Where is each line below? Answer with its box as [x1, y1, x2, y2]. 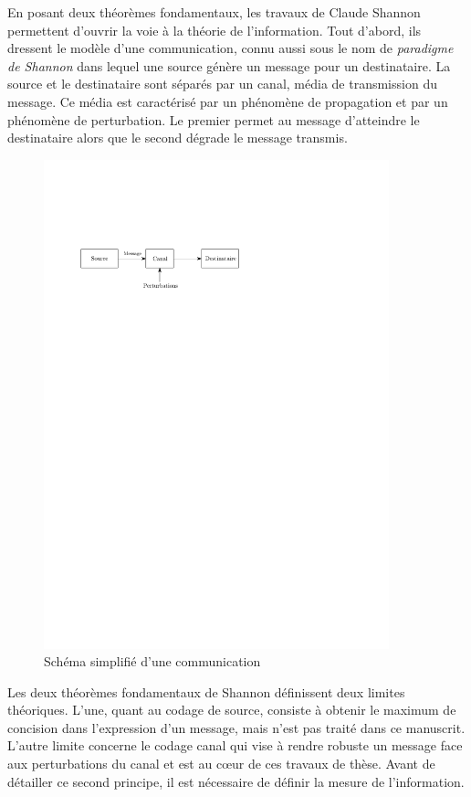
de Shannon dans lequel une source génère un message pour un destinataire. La [7, 56, 451, 75]
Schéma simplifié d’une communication [44, 652, 261, 671]
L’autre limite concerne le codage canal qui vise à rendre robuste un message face [7, 736, 463, 755]
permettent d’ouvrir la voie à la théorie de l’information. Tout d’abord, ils [7, 20, 422, 39]
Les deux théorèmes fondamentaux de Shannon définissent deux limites [7, 682, 405, 701]
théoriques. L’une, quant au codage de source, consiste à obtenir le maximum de [7, 700, 456, 719]
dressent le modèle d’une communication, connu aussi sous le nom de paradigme [7, 38, 454, 58]
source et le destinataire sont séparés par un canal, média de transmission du [7, 74, 437, 93]
